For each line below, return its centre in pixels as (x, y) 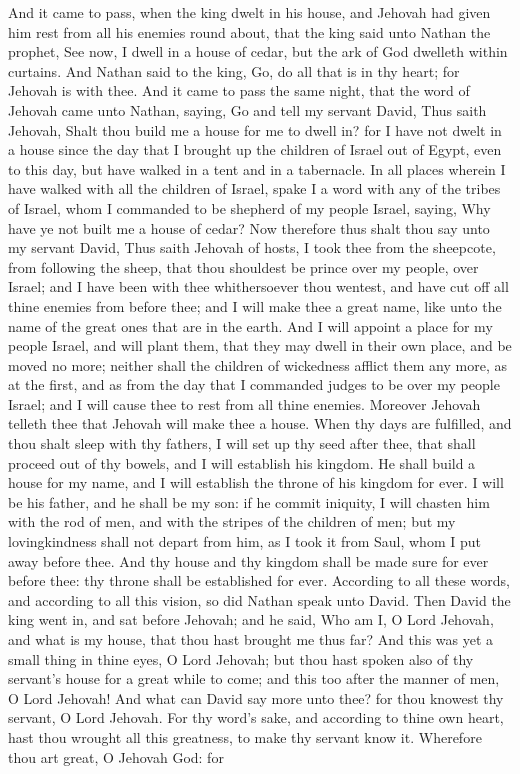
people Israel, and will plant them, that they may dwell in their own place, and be (260, 345)
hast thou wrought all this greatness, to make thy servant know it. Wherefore (245, 736)
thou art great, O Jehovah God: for (116, 756)
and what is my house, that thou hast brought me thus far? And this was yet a (251, 639)
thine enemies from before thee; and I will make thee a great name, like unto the (255, 305)
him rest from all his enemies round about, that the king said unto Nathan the (249, 31)
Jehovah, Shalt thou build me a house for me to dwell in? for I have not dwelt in (255, 129)
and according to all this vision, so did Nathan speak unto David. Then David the (259, 599)
